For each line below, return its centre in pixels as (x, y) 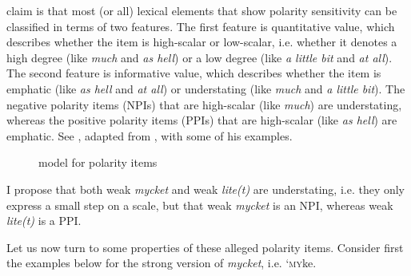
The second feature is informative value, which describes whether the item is (194, 73)
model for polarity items (98, 162)
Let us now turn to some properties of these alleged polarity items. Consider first (205, 247)
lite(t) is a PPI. (44, 221)
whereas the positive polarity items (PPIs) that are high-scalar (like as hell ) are (202, 120)
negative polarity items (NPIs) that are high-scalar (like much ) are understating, (204, 104)
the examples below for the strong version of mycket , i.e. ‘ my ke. (162, 263)
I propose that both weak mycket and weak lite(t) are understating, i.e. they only (205, 189)
